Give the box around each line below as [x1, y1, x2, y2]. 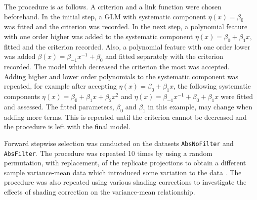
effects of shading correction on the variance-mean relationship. [4, 187, 195, 197]
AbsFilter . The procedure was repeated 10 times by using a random [4, 148, 213, 158]
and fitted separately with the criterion [105, 51, 223, 61]
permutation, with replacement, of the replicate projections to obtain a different [4, 157, 246, 168]
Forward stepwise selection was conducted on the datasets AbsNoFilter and [4, 138, 234, 148]
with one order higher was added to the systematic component [4, 31, 193, 41]
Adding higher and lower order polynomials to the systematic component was [4, 71, 239, 81]
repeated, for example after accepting [4, 81, 117, 91]
